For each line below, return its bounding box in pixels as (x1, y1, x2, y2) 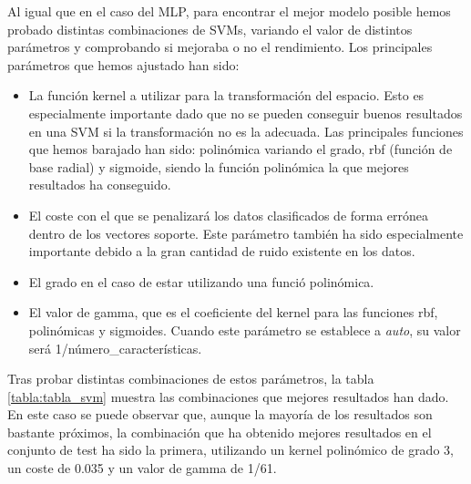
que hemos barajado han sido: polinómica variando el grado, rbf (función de (28, 139, 453, 159)
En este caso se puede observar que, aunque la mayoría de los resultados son (7, 405, 433, 424)
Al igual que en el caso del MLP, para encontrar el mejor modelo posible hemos (7, 2, 451, 20)
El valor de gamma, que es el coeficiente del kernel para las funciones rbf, (28, 303, 438, 322)
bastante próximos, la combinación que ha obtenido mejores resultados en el (7, 422, 432, 441)
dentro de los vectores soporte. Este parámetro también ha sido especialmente (28, 223, 464, 242)
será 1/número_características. (28, 338, 202, 357)
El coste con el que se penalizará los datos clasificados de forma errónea (28, 205, 429, 224)
